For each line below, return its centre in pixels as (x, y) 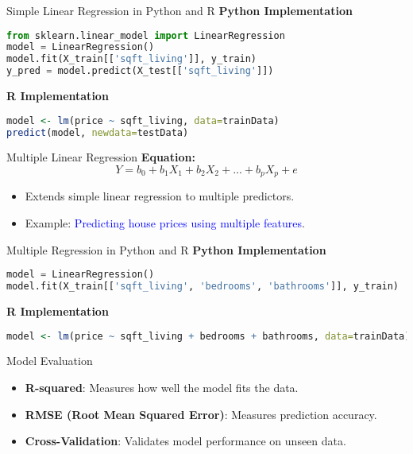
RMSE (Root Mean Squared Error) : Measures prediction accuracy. (201, 414)
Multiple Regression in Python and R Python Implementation (166, 249)
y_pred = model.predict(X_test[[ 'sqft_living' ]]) (140, 71)
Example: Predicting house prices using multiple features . (165, 223)
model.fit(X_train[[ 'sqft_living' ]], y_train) (132, 59)
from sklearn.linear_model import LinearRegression (146, 35)
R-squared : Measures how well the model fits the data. (162, 388)
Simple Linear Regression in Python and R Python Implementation (179, 10)
